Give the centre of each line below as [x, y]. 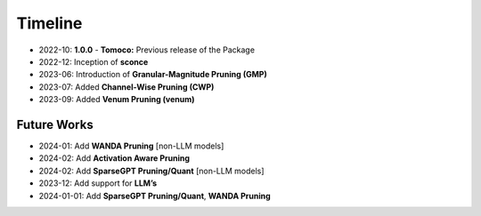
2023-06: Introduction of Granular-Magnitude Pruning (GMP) [153, 75]
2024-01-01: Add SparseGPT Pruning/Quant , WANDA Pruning [155, 196]
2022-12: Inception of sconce [94, 61]
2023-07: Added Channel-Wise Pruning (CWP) [126, 87]
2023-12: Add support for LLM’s [98, 183]
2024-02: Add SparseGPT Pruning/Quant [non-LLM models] [151, 171]
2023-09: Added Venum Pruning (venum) [117, 100]
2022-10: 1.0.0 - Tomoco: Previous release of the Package [147, 50]
